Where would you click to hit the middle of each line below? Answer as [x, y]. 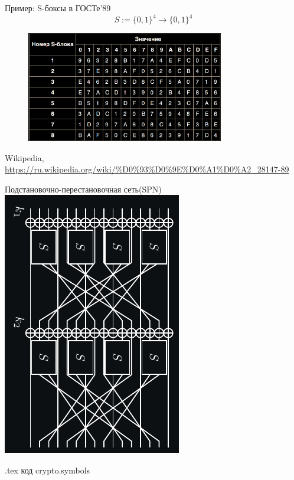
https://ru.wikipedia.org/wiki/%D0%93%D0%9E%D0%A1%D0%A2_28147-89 [147, 169]
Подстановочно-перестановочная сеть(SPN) [83, 189]
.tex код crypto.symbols [48, 470]
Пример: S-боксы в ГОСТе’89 [58, 8]
